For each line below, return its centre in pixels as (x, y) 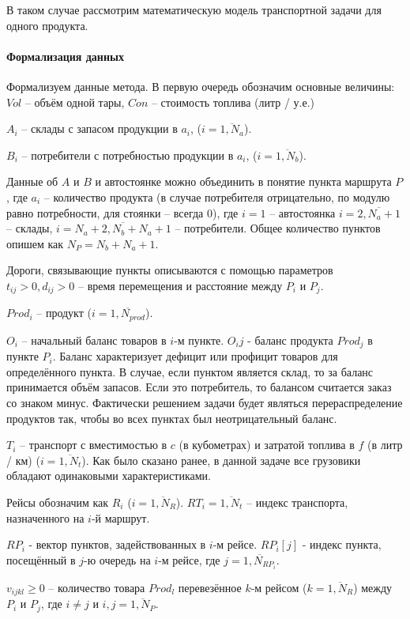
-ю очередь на (117, 559)
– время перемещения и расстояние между (180, 285)
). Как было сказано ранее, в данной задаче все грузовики (221, 460)
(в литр (385, 445)
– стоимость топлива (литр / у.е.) (233, 102)
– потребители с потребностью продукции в (128, 155)
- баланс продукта (290, 340)
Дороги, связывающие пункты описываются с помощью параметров (170, 270)
